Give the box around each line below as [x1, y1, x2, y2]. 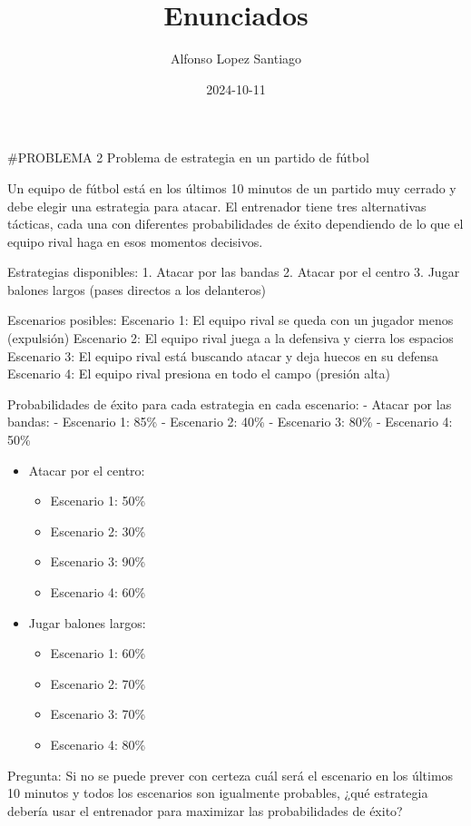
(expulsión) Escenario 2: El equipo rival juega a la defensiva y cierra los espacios [7, 329, 454, 348]
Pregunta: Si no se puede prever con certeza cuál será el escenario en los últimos [7, 765, 454, 784]
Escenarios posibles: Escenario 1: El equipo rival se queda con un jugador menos [7, 310, 454, 329]
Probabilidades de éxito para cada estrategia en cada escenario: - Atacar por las [7, 394, 452, 413]
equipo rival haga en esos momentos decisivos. [7, 231, 263, 251]
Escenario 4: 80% [50, 734, 146, 753]
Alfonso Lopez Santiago [170, 49, 302, 68]
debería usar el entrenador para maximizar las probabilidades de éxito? [7, 801, 403, 820]
